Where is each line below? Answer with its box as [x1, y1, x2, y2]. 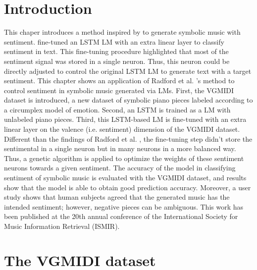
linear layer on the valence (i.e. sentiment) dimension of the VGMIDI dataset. [4, 124, 240, 134]
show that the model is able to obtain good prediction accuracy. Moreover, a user [4, 182, 251, 192]
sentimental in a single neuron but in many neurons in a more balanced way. [4, 143, 236, 154]
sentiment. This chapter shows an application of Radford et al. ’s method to [4, 75, 235, 86]
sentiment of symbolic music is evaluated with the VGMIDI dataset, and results [4, 172, 247, 183]
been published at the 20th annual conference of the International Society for [4, 211, 238, 221]
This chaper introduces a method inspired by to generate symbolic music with [4, 27, 241, 37]
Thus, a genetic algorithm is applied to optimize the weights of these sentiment [4, 153, 244, 163]
